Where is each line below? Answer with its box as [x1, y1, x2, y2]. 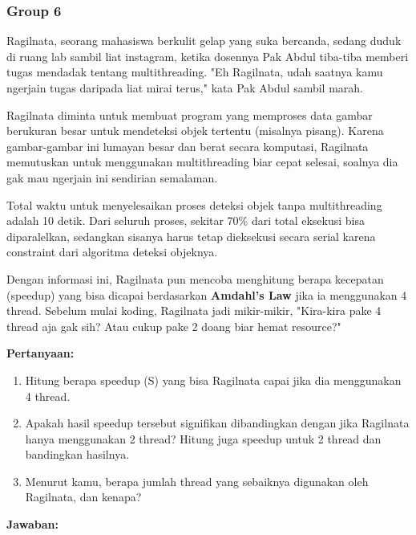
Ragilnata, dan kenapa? [25, 488, 142, 505]
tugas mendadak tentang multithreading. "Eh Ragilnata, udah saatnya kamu [6, 63, 383, 80]
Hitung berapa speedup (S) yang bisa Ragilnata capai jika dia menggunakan [25, 371, 402, 388]
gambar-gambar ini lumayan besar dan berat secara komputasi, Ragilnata [6, 137, 369, 154]
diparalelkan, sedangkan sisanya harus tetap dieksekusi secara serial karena [6, 227, 376, 244]
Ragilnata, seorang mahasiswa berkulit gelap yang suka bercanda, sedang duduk [6, 32, 402, 49]
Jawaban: [6, 516, 59, 533]
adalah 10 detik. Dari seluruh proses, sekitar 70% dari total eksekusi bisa [6, 212, 365, 229]
